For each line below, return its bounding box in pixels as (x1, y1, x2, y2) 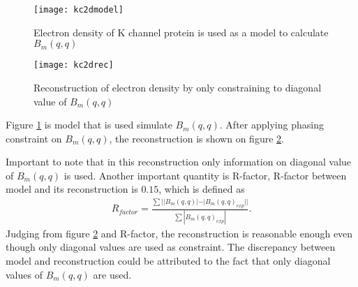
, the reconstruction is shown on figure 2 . (109, 131, 284, 145)
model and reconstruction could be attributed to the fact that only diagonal (6, 253, 331, 267)
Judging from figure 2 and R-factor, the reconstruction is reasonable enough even (6, 226, 353, 240)
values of (6, 267, 43, 281)
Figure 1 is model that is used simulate (6, 117, 172, 132)
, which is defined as (158, 182, 245, 196)
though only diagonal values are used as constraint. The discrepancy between (6, 240, 336, 254)
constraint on (6, 131, 62, 145)
